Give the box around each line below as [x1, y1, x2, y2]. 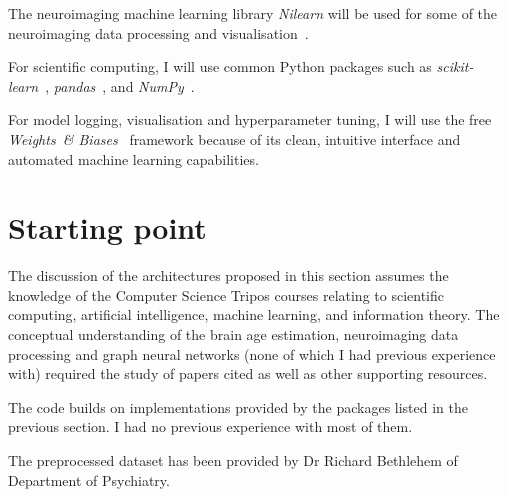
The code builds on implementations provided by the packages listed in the [8, 396, 469, 417]
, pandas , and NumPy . [45, 75, 195, 96]
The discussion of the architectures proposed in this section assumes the [8, 265, 449, 286]
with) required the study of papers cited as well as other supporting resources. [8, 363, 488, 384]
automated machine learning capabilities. [8, 148, 259, 169]
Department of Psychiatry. [8, 469, 170, 490]
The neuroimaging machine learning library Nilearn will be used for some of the [8, 3, 498, 23]
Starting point [8, 207, 207, 248]
